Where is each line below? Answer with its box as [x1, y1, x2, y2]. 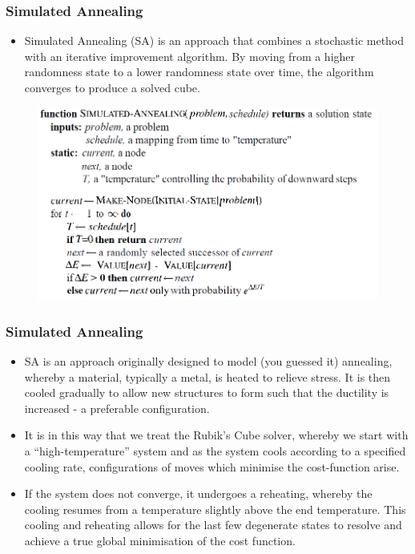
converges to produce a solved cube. [24, 79, 200, 95]
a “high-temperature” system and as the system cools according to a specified [24, 442, 406, 459]
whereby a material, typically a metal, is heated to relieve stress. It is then [24, 368, 391, 385]
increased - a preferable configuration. [24, 399, 210, 416]
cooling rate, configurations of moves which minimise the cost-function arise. [24, 458, 400, 475]
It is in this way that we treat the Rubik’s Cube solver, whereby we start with [24, 427, 409, 443]
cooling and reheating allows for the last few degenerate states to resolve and [24, 516, 402, 533]
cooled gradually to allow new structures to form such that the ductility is [24, 384, 389, 401]
